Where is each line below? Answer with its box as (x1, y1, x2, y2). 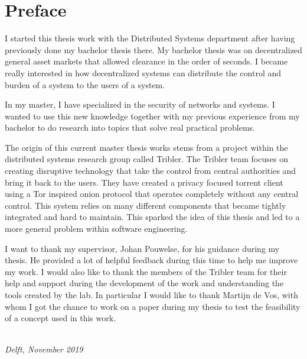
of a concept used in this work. (5, 312, 116, 324)
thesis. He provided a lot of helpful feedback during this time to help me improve (5, 254, 298, 266)
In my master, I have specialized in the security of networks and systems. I (5, 98, 275, 111)
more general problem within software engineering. (5, 222, 188, 235)
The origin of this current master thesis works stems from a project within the (5, 141, 288, 153)
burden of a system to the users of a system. (5, 78, 165, 90)
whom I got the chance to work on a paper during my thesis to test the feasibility (5, 300, 301, 312)
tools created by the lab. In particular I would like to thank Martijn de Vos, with (5, 289, 298, 300)
